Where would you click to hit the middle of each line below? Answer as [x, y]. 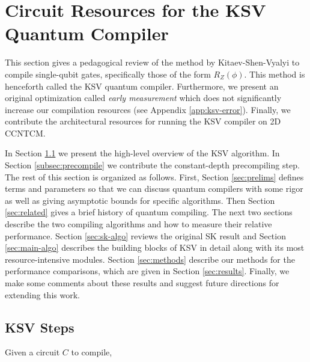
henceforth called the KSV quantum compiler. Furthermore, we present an [142, 86]
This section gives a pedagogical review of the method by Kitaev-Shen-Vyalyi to [152, 62]
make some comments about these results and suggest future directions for [142, 283]
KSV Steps [40, 327]
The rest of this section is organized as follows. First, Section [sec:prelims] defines [154, 176]
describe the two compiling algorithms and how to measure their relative [138, 224]
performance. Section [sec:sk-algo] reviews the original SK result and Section [145, 235]
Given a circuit [32, 352]
